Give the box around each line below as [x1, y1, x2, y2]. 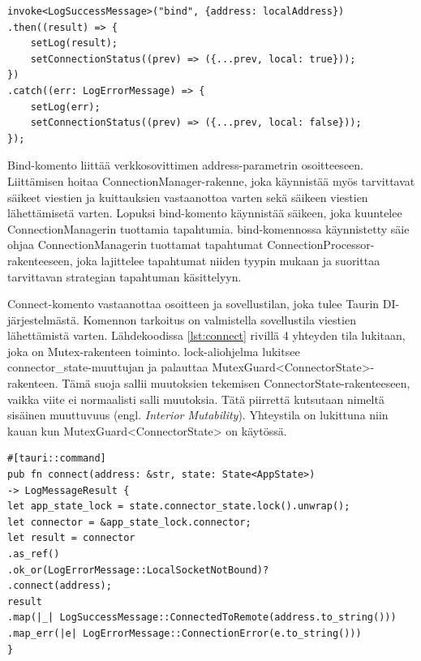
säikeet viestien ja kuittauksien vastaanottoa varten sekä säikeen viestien [7, 188, 368, 205]
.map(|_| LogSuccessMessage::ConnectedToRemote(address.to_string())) [7, 612, 397, 624]
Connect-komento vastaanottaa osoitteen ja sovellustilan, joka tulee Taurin [7, 295, 380, 312]
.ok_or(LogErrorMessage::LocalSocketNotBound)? [7, 564, 269, 576]
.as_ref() [7, 548, 60, 560]
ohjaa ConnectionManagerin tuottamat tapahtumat [7, 236, 264, 253]
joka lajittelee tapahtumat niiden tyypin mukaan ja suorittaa [76, 251, 380, 268]
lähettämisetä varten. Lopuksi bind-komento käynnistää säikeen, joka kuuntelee [7, 204, 402, 221]
